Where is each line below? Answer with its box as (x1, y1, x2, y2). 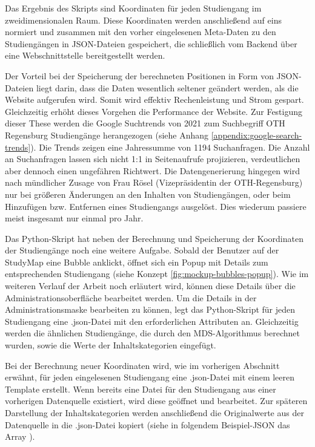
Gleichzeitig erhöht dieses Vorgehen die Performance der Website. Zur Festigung (5, 105, 303, 117)
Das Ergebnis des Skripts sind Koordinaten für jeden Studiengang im (5, 2, 262, 14)
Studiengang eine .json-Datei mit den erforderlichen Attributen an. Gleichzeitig (5, 315, 299, 327)
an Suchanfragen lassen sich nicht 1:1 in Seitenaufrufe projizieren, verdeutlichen (5, 152, 300, 165)
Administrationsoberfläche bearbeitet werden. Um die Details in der (5, 291, 257, 304)
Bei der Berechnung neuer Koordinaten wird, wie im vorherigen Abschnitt (5, 359, 280, 371)
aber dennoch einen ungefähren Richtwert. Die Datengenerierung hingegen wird (5, 164, 300, 177)
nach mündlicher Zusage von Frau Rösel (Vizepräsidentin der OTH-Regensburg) (5, 176, 303, 189)
